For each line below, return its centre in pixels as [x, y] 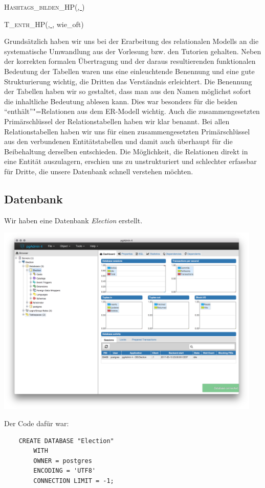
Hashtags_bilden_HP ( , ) [45, 7]
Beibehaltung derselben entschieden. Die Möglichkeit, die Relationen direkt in [126, 151]
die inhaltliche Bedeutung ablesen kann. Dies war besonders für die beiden [121, 101]
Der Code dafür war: [37, 423]
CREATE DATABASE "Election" [66, 441]
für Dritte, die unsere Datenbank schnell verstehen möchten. [99, 171]
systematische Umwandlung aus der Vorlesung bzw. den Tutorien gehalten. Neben [133, 51]
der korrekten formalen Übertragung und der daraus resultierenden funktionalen [130, 61]
